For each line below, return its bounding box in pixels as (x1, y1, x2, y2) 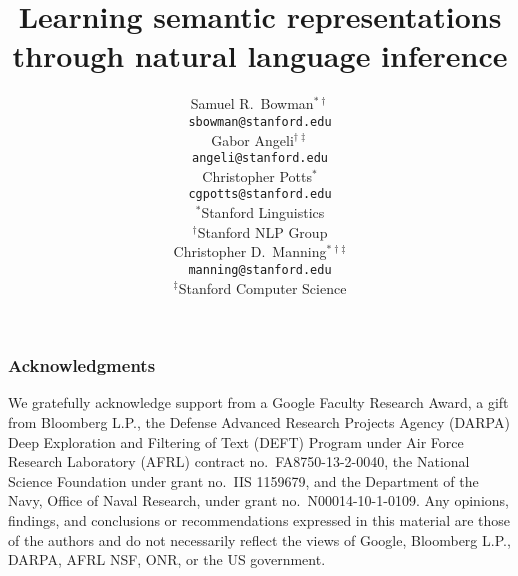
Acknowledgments (8, 353, 156, 378)
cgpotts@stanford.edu (188, 187, 332, 202)
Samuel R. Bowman (190, 93, 314, 114)
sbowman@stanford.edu (188, 114, 332, 129)
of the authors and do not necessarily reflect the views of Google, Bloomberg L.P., (8, 529, 511, 550)
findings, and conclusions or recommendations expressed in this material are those (8, 509, 511, 530)
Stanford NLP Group (197, 221, 328, 242)
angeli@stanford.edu (191, 151, 329, 166)
